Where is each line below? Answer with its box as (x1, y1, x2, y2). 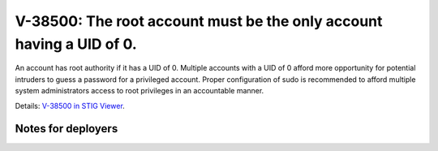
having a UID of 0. (15, 35, 137, 53)
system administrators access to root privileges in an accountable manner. (15, 86, 264, 96)
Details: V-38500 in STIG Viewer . (15, 101, 125, 110)
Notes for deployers (15, 122, 118, 136)
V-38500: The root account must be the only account (15, 12, 383, 30)
